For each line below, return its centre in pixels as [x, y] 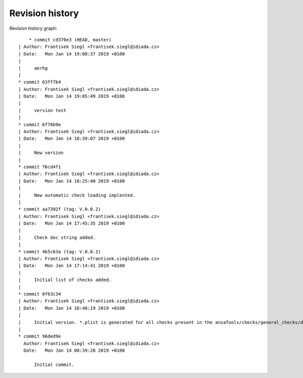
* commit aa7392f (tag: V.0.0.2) [60, 209]
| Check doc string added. [57, 237]
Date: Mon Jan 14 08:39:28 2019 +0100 [74, 350]
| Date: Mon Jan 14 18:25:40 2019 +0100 [72, 181]
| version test [42, 110]
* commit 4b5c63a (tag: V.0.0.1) [60, 252]
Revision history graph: [33, 28]
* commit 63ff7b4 [40, 82]
